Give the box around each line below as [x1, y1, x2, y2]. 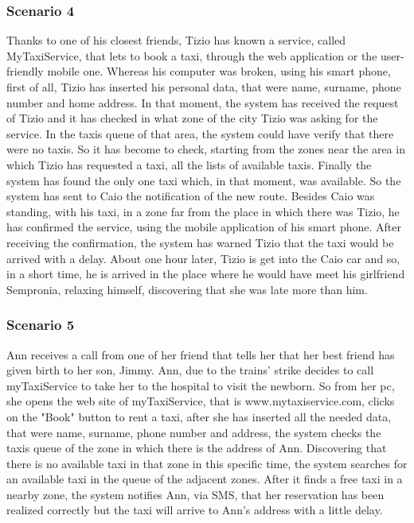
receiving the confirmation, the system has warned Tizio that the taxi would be [6, 234, 394, 250]
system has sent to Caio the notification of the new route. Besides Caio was [6, 188, 375, 204]
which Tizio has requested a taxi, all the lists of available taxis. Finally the [6, 156, 372, 172]
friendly [6, 63, 44, 79]
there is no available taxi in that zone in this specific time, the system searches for [6, 455, 408, 471]
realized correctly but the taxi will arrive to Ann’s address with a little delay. [6, 502, 383, 518]
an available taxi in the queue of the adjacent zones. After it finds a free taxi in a [6, 471, 403, 487]
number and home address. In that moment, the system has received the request [6, 94, 399, 110]
